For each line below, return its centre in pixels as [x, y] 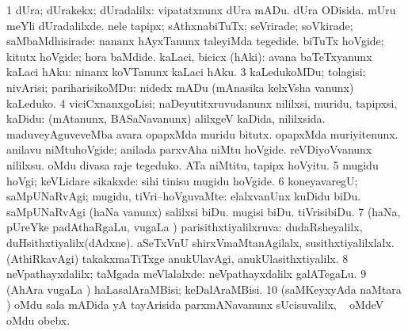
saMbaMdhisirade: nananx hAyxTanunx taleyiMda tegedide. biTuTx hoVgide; [195, 41]
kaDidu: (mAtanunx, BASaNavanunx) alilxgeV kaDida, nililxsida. [166, 118]
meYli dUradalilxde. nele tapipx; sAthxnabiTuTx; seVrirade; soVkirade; [180, 25]
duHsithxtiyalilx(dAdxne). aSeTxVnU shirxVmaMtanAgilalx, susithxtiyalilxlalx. [200, 242]
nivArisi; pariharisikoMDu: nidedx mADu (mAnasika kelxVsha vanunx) [180, 87]
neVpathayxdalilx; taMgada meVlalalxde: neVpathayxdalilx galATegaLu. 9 [187, 274]
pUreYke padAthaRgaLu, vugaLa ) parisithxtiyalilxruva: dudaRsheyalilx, [185, 227]
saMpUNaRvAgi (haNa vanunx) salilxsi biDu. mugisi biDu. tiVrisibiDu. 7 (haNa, [204, 211]
